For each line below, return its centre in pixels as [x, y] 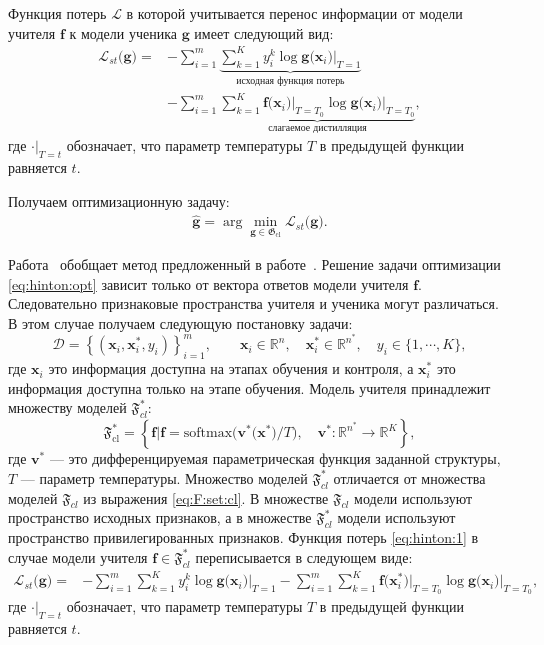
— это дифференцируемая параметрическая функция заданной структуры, [275, 458]
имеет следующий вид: [264, 32]
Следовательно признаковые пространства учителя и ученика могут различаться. [253, 303]
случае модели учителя [78, 556]
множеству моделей [67, 407]
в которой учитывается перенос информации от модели [294, 13]
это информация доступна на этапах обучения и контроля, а [231, 368]
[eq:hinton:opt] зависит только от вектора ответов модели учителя [208, 283]
